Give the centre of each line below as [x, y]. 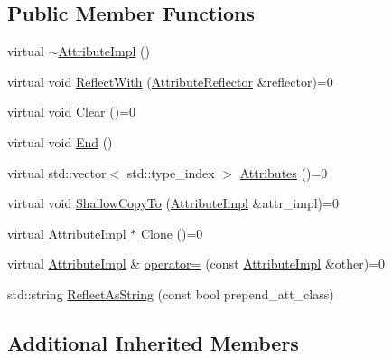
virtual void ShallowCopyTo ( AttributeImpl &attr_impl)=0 [173, 203]
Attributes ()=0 [284, 172]
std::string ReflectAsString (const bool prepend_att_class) [171, 293]
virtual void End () [60, 141]
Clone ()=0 [172, 233]
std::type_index [171, 172]
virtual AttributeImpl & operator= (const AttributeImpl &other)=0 [196, 264]
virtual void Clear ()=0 [72, 112]
